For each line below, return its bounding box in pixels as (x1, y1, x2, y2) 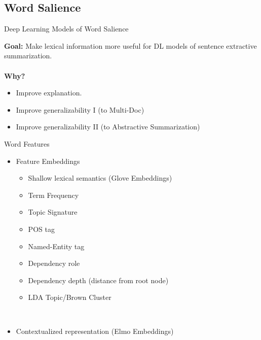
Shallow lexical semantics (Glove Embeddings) (28, 173, 172, 183)
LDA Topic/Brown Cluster (28, 292, 111, 302)
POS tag (28, 223, 55, 234)
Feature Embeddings (16, 155, 80, 166)
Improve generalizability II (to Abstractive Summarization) (16, 121, 200, 132)
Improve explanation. (16, 87, 82, 98)
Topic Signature (28, 207, 78, 217)
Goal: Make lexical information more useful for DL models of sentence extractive (4, 40, 257, 51)
